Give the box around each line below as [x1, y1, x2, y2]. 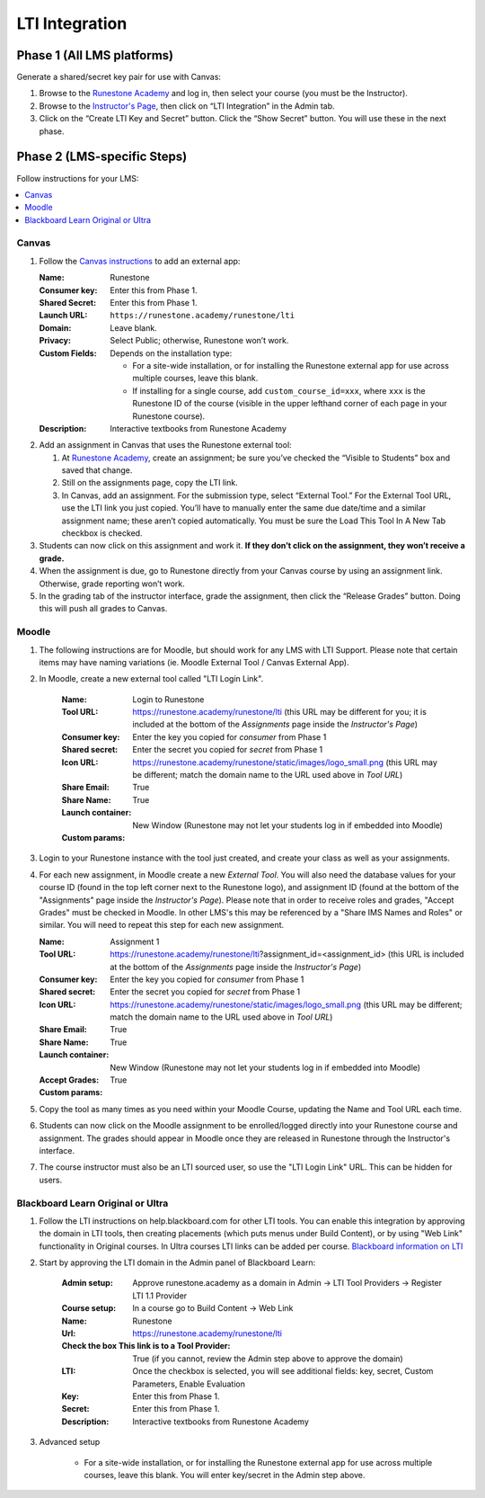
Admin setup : [61, 1278, 114, 1288]
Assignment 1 [110, 936, 160, 947]
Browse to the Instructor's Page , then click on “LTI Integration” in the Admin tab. [39, 100, 336, 111]
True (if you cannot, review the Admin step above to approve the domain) [132, 1353, 403, 1364]
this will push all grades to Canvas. [39, 603, 168, 614]
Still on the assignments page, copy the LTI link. [61, 477, 238, 488]
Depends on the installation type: [110, 347, 233, 359]
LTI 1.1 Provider [132, 1290, 188, 1301]
